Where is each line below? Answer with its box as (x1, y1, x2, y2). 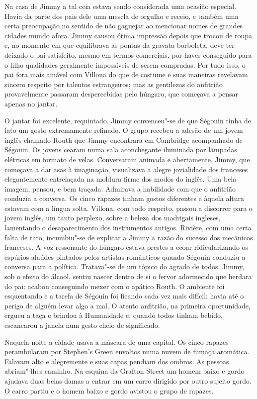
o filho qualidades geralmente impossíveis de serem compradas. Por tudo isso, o (4, 59, 246, 70)
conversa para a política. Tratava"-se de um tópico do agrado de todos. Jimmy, (4, 261, 245, 272)
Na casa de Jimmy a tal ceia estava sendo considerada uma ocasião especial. (4, 1, 237, 11)
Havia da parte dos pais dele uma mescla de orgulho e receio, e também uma (4, 10, 239, 21)
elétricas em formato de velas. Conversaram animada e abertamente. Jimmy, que (4, 154, 250, 164)
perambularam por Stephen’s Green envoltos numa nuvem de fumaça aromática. (4, 346, 250, 357)
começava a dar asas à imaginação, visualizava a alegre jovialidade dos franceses (4, 164, 248, 174)
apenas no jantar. (4, 98, 58, 108)
